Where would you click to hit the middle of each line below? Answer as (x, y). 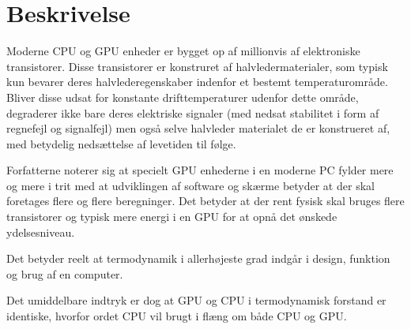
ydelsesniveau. (41, 232)
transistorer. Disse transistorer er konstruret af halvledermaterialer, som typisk (197, 66)
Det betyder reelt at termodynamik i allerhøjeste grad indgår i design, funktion (198, 258)
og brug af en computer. (65, 273)
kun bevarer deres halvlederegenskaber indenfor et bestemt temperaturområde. (197, 82)
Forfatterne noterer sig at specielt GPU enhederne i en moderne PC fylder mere (200, 170)
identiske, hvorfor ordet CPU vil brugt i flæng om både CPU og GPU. (177, 316)
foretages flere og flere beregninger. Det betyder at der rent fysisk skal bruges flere (205, 201)
